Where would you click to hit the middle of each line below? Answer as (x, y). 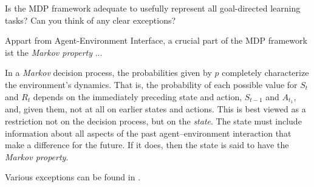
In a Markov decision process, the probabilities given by (108, 73)
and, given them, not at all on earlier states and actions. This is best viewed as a (155, 109)
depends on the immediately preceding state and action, (138, 96)
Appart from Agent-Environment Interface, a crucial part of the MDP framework (156, 40)
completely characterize (265, 73)
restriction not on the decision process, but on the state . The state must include (153, 121)
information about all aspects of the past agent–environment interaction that (148, 133)
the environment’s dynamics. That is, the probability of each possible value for (151, 84)
